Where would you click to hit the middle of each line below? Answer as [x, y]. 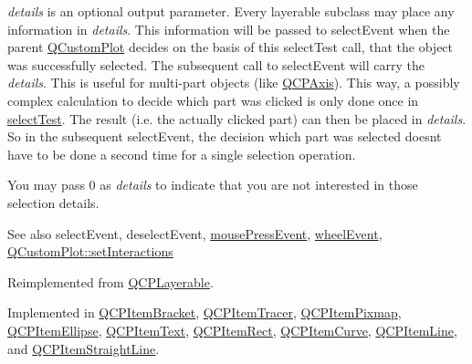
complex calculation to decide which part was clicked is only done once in [213, 100]
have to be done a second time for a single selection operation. [182, 154]
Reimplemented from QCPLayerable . [110, 281]
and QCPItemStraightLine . [84, 348]
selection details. [53, 202]
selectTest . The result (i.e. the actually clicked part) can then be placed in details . [237, 118]
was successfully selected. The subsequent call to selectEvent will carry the [216, 64]
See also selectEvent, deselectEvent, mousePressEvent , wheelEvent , [195, 233]
